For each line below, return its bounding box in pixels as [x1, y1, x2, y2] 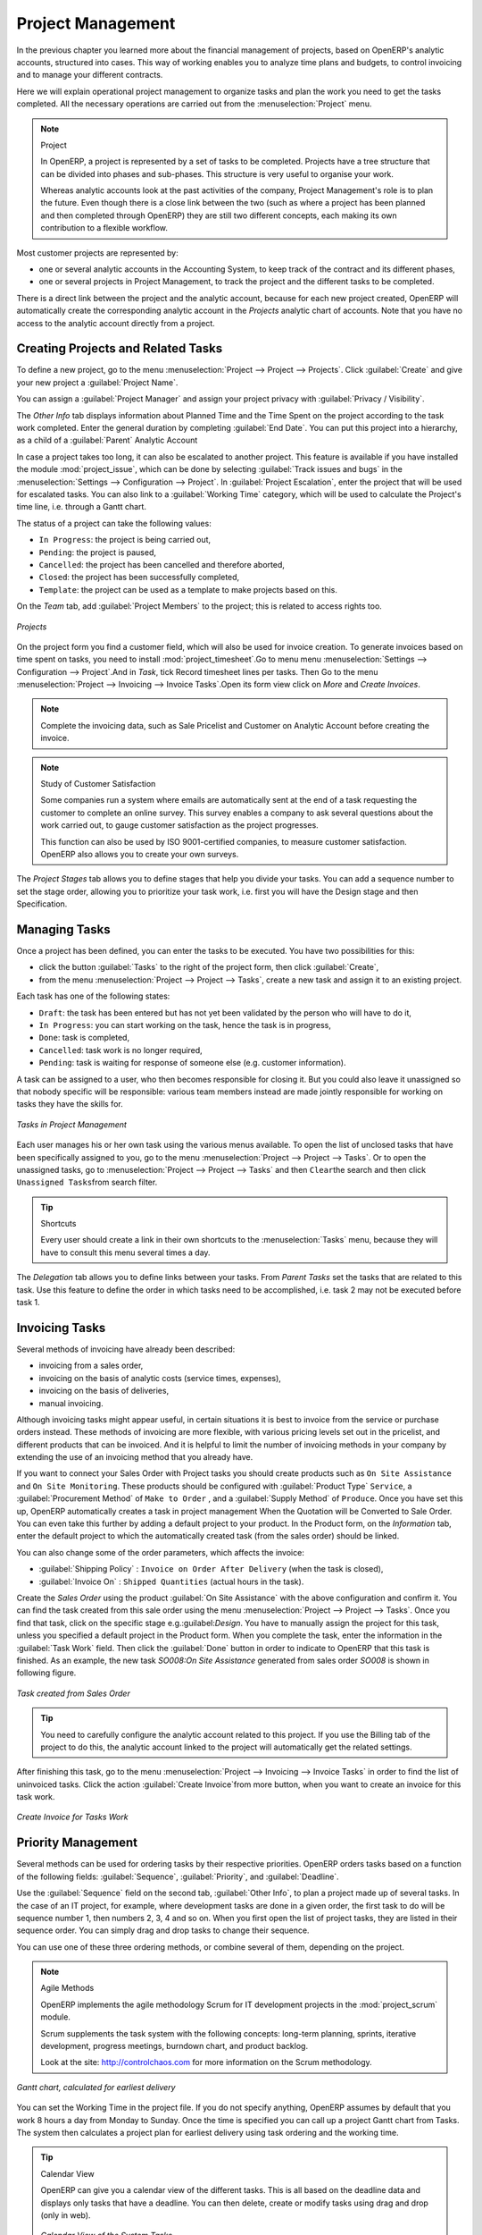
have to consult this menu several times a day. [40, 1247, 211, 1258]
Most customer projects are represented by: [16, 247, 179, 258]
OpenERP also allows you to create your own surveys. [40, 848, 239, 859]
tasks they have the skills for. [16, 1099, 124, 1109]
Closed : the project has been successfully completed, [38, 572, 240, 583]
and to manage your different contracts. [16, 70, 163, 80]
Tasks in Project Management [16, 1118, 127, 1130]
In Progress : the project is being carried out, [38, 535, 212, 545]
